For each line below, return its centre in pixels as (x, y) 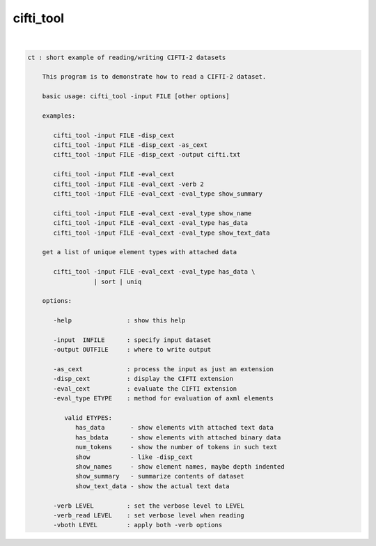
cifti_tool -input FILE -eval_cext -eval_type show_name (152, 213)
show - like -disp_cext (134, 457)
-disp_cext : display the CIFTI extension (143, 379)
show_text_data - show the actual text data (152, 486)
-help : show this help (119, 321)
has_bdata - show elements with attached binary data (178, 437)
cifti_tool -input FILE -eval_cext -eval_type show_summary (158, 194)
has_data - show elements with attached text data (175, 428)
